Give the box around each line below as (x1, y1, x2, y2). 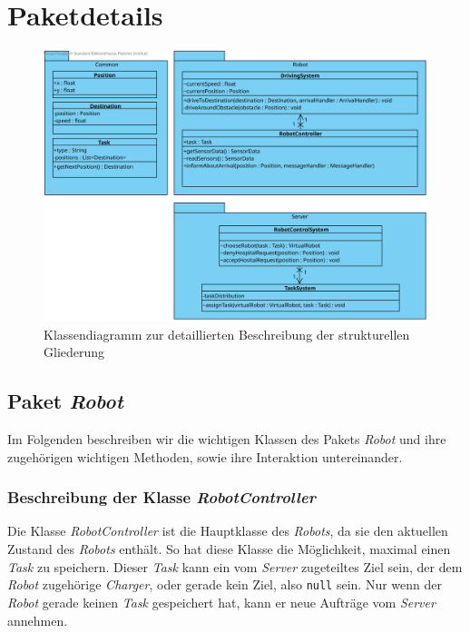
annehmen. (7, 610, 68, 629)
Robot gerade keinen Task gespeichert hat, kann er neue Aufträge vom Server (7, 592, 436, 611)
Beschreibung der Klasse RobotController (7, 486, 316, 509)
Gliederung (44, 342, 105, 361)
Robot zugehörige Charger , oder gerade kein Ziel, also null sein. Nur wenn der (7, 575, 442, 594)
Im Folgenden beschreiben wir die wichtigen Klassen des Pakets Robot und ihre (7, 430, 446, 449)
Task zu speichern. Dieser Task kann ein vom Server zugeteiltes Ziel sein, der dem (7, 557, 463, 576)
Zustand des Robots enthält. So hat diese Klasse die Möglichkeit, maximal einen (7, 539, 451, 559)
